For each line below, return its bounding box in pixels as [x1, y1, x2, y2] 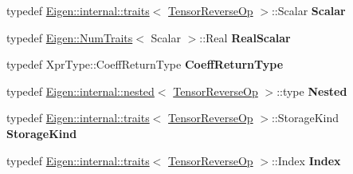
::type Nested [277, 82, 347, 99]
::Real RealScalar [199, 29, 291, 45]
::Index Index [271, 152, 341, 168]
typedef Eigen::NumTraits [6, 29, 133, 45]
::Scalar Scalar [271, 2, 346, 18]
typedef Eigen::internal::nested [6, 82, 155, 99]
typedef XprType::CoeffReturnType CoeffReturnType [6, 56, 284, 73]
